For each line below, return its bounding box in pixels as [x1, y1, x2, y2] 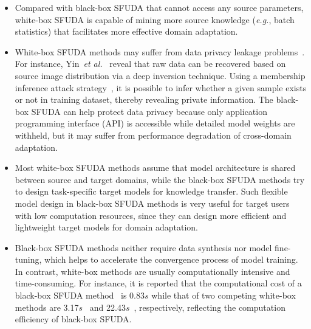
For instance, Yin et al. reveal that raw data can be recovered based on [15, 57, 286, 70]
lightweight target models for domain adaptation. [15, 221, 198, 234]
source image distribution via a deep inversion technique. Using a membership [15, 69, 306, 81]
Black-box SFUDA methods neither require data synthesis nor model [15, 241, 272, 254]
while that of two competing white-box [151, 289, 296, 302]
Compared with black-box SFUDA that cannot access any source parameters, [15, 1, 304, 13]
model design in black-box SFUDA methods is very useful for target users [15, 196, 290, 209]
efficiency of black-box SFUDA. [15, 313, 132, 325]
